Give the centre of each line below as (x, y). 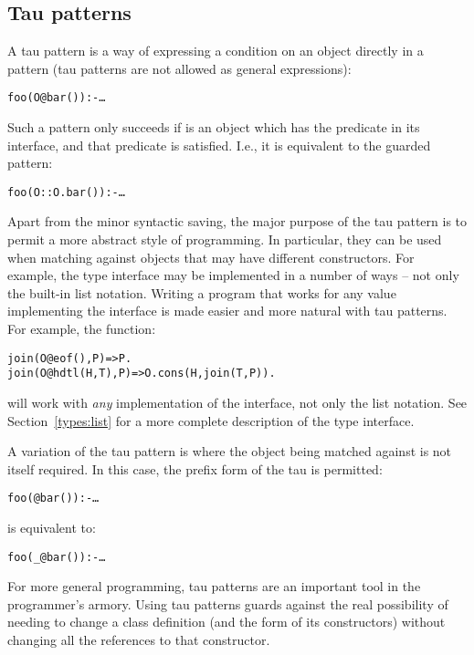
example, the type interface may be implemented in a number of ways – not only (233, 275)
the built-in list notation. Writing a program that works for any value (202, 292)
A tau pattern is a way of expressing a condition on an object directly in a (216, 51)
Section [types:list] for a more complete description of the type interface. (211, 420)
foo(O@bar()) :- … (57, 98)
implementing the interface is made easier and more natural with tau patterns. (227, 311)
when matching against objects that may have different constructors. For (211, 257)
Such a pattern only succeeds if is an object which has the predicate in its (214, 127)
